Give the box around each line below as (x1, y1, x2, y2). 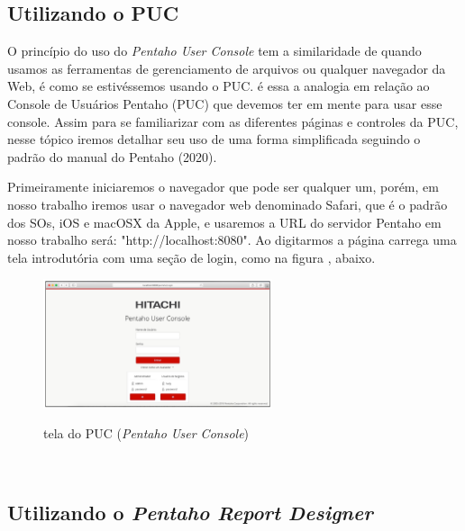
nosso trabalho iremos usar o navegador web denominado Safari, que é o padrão (7, 194, 448, 213)
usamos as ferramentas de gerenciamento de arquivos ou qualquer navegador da (7, 58, 446, 77)
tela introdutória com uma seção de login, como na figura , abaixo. (7, 247, 376, 266)
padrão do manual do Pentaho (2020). (7, 147, 217, 166)
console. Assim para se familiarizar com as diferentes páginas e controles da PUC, (7, 112, 459, 130)
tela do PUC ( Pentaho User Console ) (43, 424, 250, 443)
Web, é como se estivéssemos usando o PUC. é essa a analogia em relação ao (7, 76, 430, 95)
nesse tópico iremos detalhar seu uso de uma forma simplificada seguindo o (7, 130, 421, 148)
